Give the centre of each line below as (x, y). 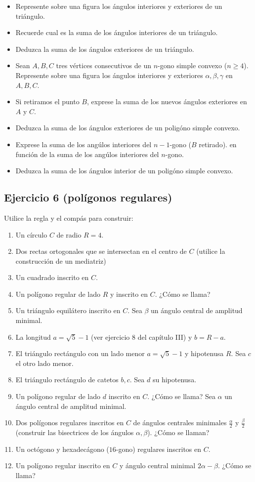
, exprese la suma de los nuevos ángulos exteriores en (167, 101)
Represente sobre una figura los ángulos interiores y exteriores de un (119, 6)
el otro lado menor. (44, 363)
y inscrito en (129, 294)
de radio (69, 234)
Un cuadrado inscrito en (52, 277)
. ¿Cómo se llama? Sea (181, 396)
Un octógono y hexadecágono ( (62, 449)
